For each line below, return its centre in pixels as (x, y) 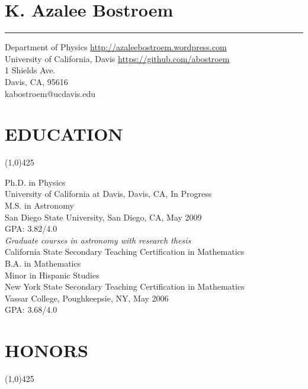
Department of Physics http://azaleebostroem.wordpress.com (116, 47)
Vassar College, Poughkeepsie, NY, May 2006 (87, 298)
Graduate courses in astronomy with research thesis (98, 240)
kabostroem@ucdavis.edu (50, 93)
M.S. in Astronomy (39, 205)
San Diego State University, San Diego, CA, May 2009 (103, 217)
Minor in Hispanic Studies (52, 275)
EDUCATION (64, 134)
